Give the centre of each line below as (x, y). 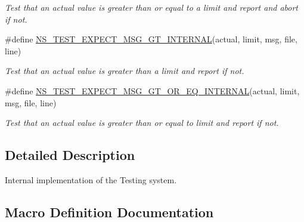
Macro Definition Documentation (109, 212)
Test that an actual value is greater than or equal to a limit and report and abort (152, 7)
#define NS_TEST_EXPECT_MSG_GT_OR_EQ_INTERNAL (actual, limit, (152, 90)
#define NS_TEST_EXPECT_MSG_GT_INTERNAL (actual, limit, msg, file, (151, 39)
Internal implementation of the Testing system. (91, 179)
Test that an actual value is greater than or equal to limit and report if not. (142, 123)
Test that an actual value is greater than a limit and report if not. (125, 71)
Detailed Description (70, 155)
